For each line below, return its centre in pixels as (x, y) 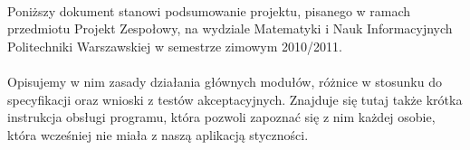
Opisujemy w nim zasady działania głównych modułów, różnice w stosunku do (225, 81)
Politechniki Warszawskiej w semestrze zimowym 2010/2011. (175, 46)
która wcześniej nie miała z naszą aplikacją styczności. (158, 134)
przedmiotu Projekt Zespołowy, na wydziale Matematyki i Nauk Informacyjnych (230, 28)
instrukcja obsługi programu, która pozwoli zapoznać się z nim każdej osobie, (221, 117)
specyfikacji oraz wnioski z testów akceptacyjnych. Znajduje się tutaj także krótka (235, 99)
